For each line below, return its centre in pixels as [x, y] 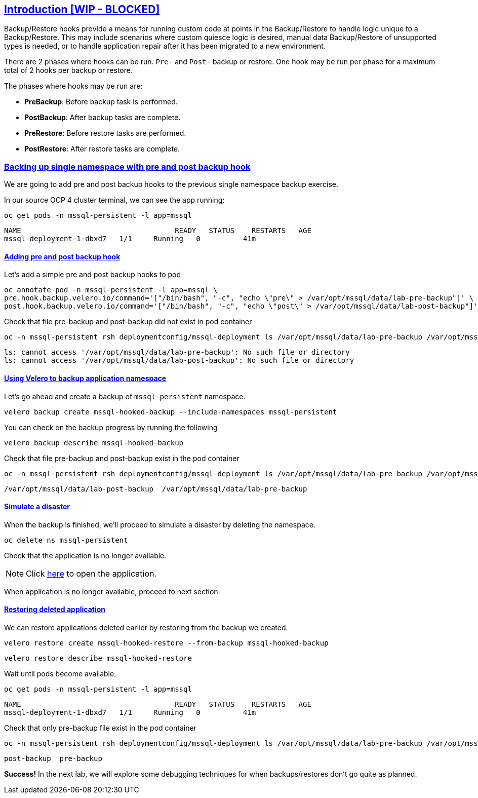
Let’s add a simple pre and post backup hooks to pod [93, 275]
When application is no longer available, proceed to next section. [112, 591]
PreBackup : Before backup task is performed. [101, 102]
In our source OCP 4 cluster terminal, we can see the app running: [114, 200]
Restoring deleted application [55, 610]
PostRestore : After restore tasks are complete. [102, 149]
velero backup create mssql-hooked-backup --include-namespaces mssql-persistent [171, 412]
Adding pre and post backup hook [62, 256]
